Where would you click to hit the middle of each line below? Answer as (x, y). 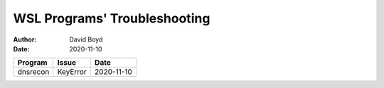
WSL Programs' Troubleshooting (112, 18)
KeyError (72, 72)
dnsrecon (33, 72)
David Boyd (86, 39)
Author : (25, 39)
